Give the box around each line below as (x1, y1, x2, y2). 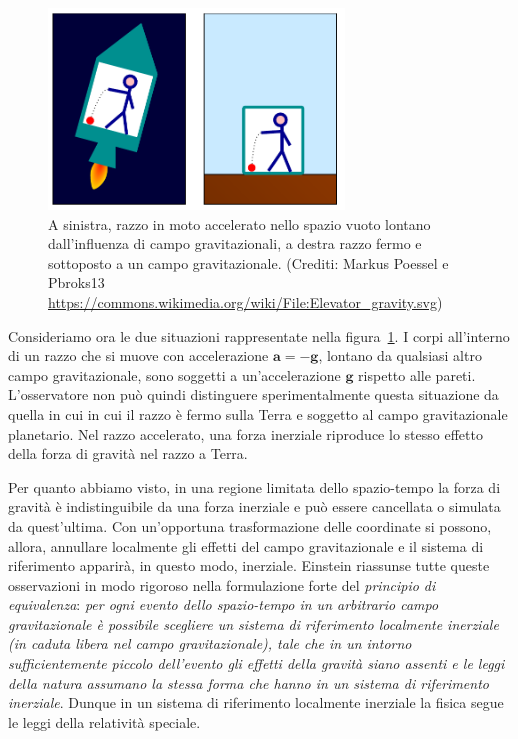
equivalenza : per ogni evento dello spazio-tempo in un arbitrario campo (8, 594, 439, 615)
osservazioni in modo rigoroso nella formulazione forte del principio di (8, 574, 436, 595)
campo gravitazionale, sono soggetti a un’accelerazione (8, 364, 341, 385)
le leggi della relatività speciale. (8, 711, 201, 732)
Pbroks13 (48, 272, 105, 293)
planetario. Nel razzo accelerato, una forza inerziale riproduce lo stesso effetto (8, 423, 483, 444)
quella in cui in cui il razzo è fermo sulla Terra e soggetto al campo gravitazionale (8, 403, 508, 424)
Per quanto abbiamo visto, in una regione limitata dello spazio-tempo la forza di (8, 476, 501, 497)
